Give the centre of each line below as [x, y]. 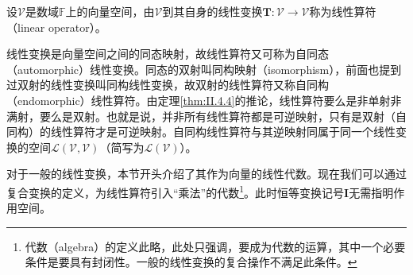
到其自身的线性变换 [212, 11]
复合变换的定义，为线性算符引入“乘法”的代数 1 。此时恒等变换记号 [176, 191]
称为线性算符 [343, 11]
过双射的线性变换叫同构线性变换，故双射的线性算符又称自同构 [168, 85]
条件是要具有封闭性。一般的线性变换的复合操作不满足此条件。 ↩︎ [191, 262]
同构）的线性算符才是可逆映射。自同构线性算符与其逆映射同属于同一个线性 [201, 132]
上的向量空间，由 [110, 11]
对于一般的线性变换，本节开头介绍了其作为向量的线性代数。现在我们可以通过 [206, 174]
